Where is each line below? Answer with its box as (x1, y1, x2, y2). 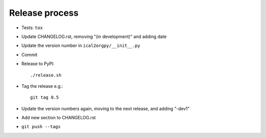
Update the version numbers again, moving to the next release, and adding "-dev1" (21, 105, 190, 111)
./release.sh (30, 72, 62, 78)
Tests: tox (21, 25, 43, 31)
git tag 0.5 (30, 95, 59, 101)
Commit (21, 52, 38, 58)
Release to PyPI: (21, 61, 55, 67)
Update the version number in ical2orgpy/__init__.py (21, 42, 140, 49)
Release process (9, 7, 79, 18)
